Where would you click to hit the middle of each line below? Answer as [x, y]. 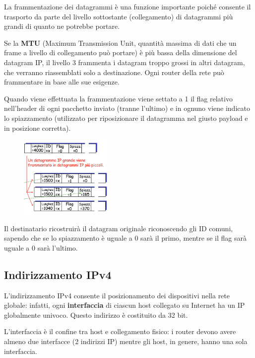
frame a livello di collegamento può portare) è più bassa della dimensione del [121, 52]
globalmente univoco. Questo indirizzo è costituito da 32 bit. [96, 314]
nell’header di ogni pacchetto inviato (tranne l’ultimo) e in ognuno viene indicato [127, 108]
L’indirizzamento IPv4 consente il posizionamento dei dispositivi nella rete [117, 295]
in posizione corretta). [37, 128]
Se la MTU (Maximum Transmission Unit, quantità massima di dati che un [120, 43]
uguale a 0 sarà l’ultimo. [41, 247]
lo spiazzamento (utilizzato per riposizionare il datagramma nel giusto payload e [126, 118]
